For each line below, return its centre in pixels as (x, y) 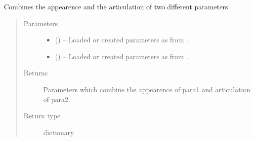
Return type (42, 116)
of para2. (57, 99)
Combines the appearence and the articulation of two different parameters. (117, 6)
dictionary (59, 132)
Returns (36, 73)
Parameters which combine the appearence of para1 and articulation (147, 89)
